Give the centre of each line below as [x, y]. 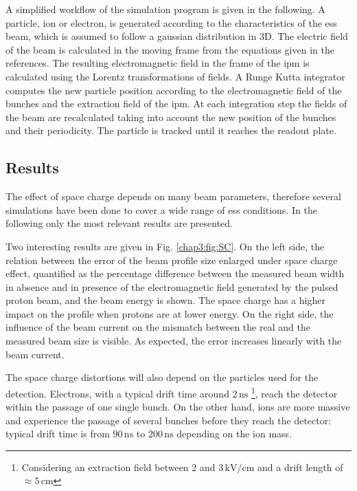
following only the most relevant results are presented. [119, 223]
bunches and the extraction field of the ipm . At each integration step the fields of [176, 103]
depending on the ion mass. [234, 434]
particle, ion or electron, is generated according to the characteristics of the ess [171, 22]
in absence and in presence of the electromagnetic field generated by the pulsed [172, 286]
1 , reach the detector [294, 392]
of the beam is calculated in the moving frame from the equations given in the [170, 49]
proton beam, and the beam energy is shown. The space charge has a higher [165, 300]
